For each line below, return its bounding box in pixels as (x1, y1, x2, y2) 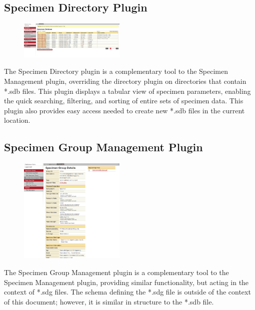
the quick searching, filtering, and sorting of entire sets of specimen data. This (4, 95, 243, 106)
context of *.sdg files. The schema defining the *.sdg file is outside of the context (4, 287, 251, 297)
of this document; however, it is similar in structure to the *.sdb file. (4, 296, 214, 307)
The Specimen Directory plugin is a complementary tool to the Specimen (4, 66, 228, 76)
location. (4, 115, 30, 125)
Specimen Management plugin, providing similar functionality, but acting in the (4, 277, 249, 287)
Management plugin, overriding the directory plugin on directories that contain (4, 76, 246, 86)
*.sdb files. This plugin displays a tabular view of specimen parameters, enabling (4, 85, 251, 96)
